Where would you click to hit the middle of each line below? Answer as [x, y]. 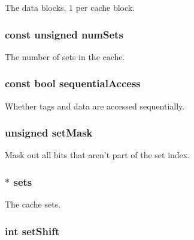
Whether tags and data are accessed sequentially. [95, 106]
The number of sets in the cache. [65, 56]
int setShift [32, 231]
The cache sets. [33, 204]
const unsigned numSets [64, 34]
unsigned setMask [49, 133]
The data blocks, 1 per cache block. [70, 7]
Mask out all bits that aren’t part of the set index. [98, 155]
